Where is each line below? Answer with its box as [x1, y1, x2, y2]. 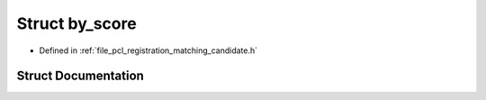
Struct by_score [16, 14, 137, 33]
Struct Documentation [16, 68, 144, 84]
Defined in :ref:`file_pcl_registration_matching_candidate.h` [39, 45, 258, 56]
